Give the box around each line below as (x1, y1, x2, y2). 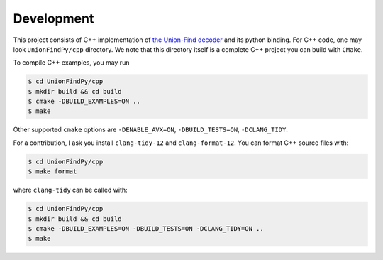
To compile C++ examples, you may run (13, 58, 130, 67)
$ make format (28, 168, 77, 175)
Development (13, 11, 94, 26)
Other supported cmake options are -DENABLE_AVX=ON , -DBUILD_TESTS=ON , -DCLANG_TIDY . (13, 125, 289, 134)
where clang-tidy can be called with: (13, 185, 128, 195)
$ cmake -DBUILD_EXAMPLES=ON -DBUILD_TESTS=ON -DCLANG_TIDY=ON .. (28, 224, 264, 232)
